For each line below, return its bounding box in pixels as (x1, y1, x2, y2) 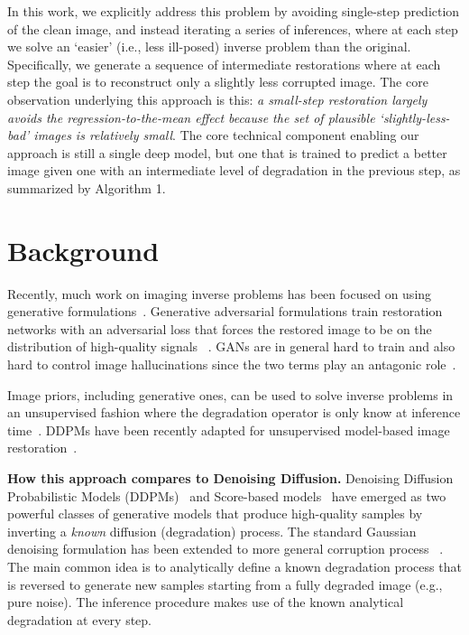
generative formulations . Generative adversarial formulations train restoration (7, 302, 443, 321)
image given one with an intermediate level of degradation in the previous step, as (7, 161, 461, 180)
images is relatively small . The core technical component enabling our (33, 126, 419, 145)
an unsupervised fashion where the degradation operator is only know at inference (7, 403, 461, 422)
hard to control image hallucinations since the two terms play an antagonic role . (7, 355, 456, 374)
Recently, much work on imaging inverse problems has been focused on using (7, 284, 432, 303)
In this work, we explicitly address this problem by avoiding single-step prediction (7, 2, 460, 20)
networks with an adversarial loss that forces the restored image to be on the (7, 319, 432, 338)
